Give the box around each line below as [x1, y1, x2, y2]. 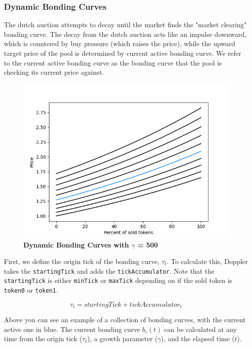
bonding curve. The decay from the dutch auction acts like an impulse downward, [4, 29, 247, 39]
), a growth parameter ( [87, 333, 158, 344]
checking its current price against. [4, 67, 104, 77]
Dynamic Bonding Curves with [23, 240, 129, 250]
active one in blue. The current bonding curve [4, 324, 140, 334]
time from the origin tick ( [4, 333, 82, 344]
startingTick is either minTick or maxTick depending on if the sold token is [4, 275, 233, 285]
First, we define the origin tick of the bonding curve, [4, 256, 159, 266]
